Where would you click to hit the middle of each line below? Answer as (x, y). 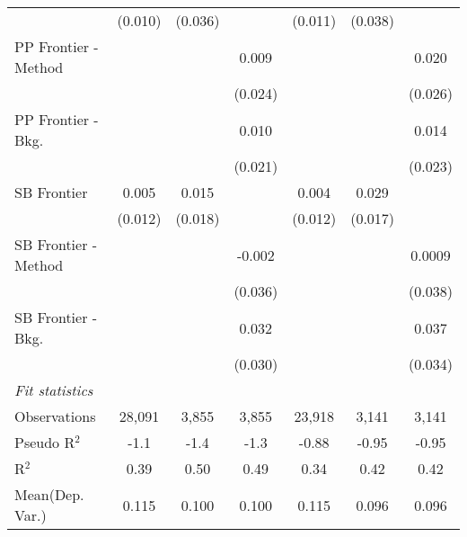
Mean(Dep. (49, 494)
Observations (55, 416)
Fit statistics (54, 390)
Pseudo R (45, 442)
